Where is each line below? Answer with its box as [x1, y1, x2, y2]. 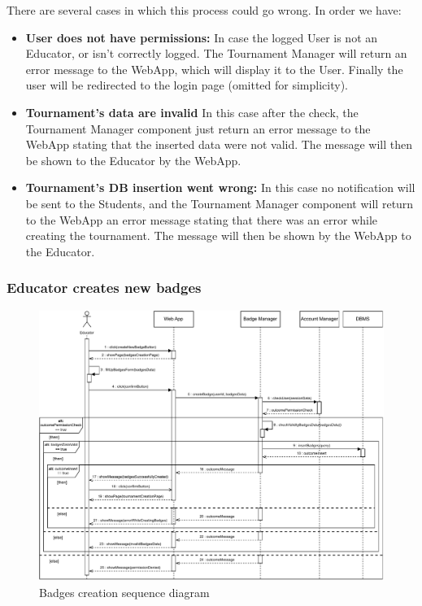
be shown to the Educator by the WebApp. [25, 151, 241, 168]
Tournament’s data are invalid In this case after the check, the [25, 103, 359, 120]
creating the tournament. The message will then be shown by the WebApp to [25, 227, 411, 244]
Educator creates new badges [7, 277, 202, 298]
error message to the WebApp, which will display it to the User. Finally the [25, 60, 403, 77]
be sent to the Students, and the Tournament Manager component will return [25, 194, 414, 211]
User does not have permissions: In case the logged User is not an [25, 28, 378, 46]
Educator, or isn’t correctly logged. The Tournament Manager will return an [25, 45, 407, 62]
